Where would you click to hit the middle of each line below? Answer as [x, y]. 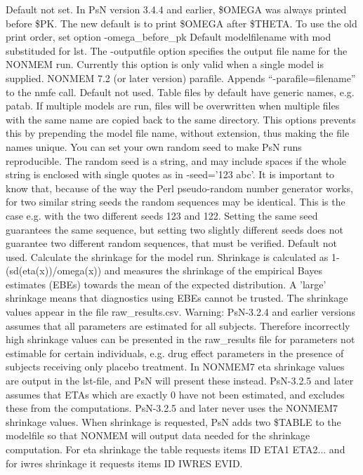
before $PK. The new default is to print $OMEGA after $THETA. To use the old [181, 23]
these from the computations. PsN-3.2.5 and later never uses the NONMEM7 [172, 408]
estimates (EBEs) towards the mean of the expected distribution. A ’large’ [166, 284]
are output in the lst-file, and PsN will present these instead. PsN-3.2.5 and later [180, 381]
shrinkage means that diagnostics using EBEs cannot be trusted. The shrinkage [177, 298]
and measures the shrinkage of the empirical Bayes [213, 270]
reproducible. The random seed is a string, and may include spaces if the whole [176, 160]
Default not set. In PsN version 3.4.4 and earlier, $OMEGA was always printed [176, 9]
